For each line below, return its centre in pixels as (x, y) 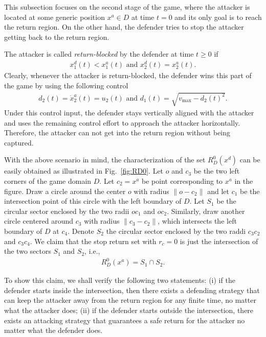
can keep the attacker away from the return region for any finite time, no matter (130, 300)
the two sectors (28, 251)
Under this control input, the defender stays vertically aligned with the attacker (129, 112)
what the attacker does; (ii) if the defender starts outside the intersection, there (129, 310)
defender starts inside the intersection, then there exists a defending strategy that (132, 290)
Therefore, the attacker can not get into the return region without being (117, 133)
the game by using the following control (66, 85)
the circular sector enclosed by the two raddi (176, 231)
